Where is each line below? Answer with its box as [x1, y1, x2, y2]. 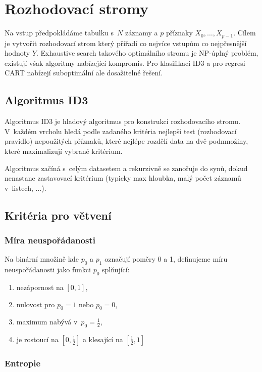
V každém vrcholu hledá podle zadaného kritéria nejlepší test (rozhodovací [5, 126, 237, 136]
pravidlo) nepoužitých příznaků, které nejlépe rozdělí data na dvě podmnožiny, [5, 136, 248, 146]
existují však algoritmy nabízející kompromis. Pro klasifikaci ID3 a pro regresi [5, 57, 245, 68]
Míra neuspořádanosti [5, 234, 95, 246]
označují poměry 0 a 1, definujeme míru [104, 254, 228, 264]
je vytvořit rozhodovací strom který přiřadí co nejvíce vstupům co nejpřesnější [5, 37, 247, 48]
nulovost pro [16, 299, 55, 309]
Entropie [5, 357, 41, 369]
